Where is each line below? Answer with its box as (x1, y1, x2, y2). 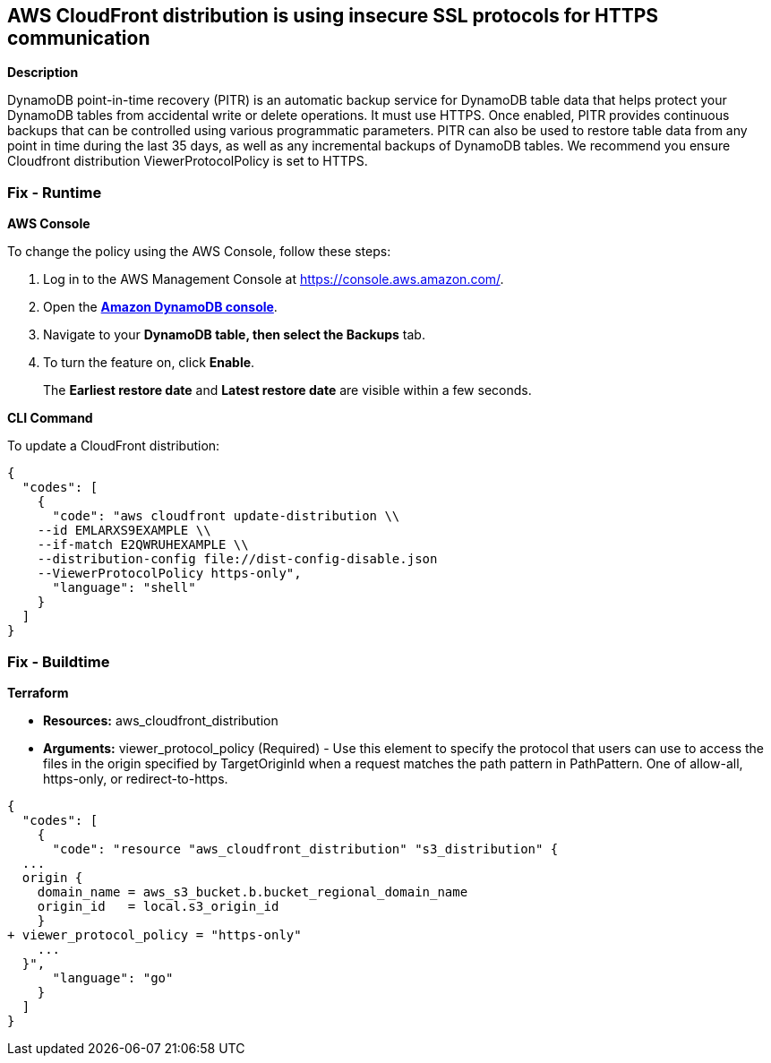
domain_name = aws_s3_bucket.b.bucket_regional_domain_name (37, 884, 468, 899)
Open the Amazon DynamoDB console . (43, 299, 278, 315)
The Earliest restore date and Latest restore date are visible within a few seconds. (43, 382, 532, 399)
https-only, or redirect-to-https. (43, 770, 228, 786)
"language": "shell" (52, 580, 196, 596)
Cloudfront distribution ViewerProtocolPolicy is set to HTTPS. (7, 153, 368, 169)
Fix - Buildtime (7, 652, 110, 671)
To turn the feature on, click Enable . (43, 355, 255, 371)
